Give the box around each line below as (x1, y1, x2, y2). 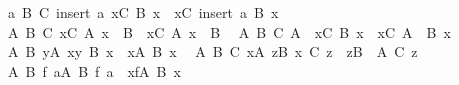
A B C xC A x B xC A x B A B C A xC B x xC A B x (7, 21, 451, 42)
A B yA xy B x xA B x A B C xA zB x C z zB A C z (7, 41, 418, 62)
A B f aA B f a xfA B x (7, 60, 181, 81)
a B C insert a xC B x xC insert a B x (7, 2, 279, 22)
